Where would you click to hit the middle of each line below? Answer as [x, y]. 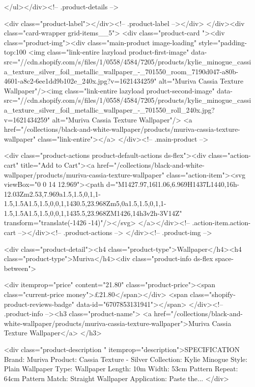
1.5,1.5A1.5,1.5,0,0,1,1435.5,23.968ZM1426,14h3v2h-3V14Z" [93, 213]
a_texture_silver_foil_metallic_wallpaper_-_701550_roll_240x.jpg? [109, 109]
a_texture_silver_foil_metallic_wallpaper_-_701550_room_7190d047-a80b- [121, 71]
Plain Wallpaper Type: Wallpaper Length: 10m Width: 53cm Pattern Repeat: [121, 369]
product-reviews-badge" [39, 304]
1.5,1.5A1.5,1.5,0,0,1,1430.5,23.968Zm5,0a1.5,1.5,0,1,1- [85, 203]
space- [225, 258]
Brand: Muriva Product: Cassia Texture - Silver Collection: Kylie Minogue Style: [126, 359]
